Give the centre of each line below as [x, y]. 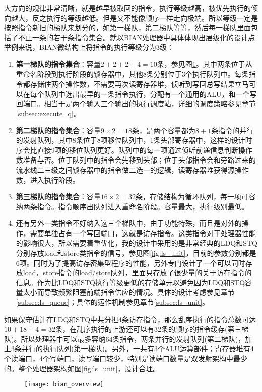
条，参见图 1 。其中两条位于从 [205, 64]
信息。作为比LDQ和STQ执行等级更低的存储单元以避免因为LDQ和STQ [130, 282]
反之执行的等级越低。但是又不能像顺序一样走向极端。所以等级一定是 [145, 17]
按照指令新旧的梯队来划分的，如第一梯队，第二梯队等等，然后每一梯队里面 [127, 27]
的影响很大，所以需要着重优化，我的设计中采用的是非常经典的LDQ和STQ [137, 243]
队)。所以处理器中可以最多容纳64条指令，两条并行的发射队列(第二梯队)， [125, 338]
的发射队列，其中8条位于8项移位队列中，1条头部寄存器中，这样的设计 [130, 140]
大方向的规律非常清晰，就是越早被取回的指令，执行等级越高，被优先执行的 [127, 8]
